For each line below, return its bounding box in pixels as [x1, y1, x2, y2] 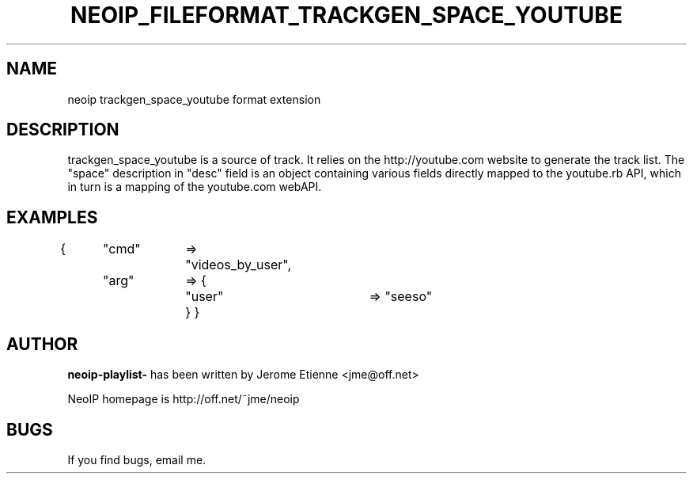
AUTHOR [6, 333, 78, 354]
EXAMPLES [6, 207, 98, 227]
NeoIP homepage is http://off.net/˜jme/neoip [67, 392, 300, 406]
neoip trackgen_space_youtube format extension [67, 92, 321, 106]
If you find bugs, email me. [67, 452, 206, 467]
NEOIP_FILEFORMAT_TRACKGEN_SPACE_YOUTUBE [70, 2, 623, 29]
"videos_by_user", [185, 257, 292, 273]
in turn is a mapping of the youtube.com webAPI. [67, 180, 322, 194]
